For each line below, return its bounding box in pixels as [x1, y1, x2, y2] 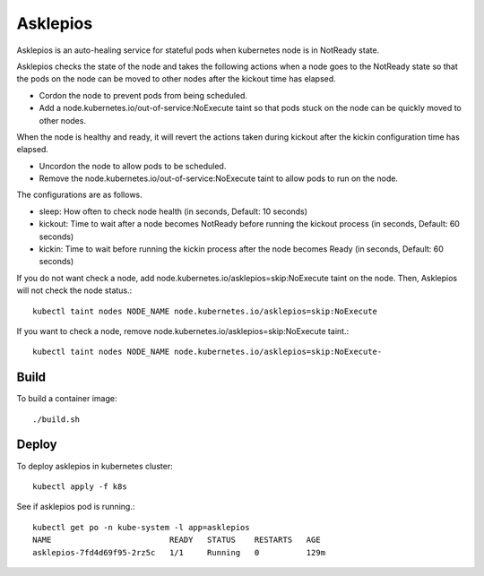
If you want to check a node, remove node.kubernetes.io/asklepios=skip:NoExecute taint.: [16, 325, 350, 336]
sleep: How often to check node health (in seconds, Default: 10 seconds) [39, 206, 308, 217]
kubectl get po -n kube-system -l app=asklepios [32, 522, 250, 532]
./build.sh [32, 414, 81, 425]
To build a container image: [16, 393, 117, 404]
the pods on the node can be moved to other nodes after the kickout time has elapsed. [16, 73, 336, 84]
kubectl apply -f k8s [32, 481, 127, 492]
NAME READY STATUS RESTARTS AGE [32, 535, 322, 546]
